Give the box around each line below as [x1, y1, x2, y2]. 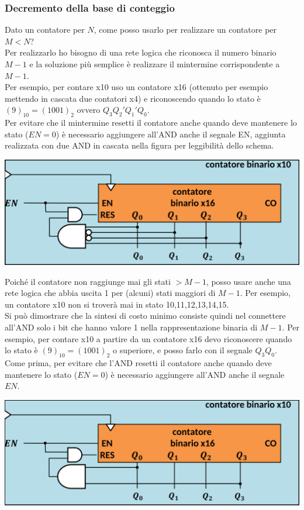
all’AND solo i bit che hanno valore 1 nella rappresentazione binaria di [5, 321, 258, 333]
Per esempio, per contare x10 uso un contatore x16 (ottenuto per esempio [5, 81, 268, 93]
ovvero [77, 104, 101, 116]
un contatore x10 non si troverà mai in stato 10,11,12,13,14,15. [5, 298, 229, 310]
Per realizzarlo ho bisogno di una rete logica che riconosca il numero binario [5, 46, 277, 58]
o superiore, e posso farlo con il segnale [113, 344, 253, 356]
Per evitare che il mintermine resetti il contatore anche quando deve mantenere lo [5, 116, 297, 129]
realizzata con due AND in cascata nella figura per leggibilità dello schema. [5, 139, 274, 151]
